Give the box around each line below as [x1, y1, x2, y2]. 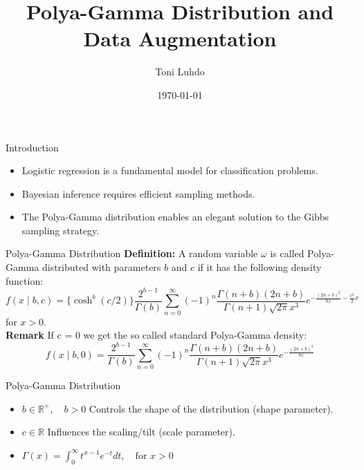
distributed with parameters [42, 260, 161, 274]
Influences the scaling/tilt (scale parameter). [47, 424, 235, 439]
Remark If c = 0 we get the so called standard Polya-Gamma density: [6, 328, 307, 342]
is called [270, 246, 304, 261]
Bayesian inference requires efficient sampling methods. [21, 186, 255, 200]
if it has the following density [197, 260, 322, 274]
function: [6, 273, 44, 288]
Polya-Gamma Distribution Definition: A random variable [6, 246, 258, 261]
